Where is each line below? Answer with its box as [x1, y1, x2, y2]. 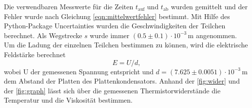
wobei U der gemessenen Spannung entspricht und [4, 66, 154, 76]
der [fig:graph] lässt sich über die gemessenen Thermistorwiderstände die [4, 85, 221, 95]
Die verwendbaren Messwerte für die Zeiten [4, 1, 134, 11]
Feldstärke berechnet [4, 49, 66, 59]
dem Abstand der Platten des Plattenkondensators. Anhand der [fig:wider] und [4, 76, 240, 86]
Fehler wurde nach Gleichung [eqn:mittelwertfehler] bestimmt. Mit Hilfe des [4, 11, 230, 21]
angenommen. [195, 30, 237, 40]
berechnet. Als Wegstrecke [4, 30, 82, 40]
